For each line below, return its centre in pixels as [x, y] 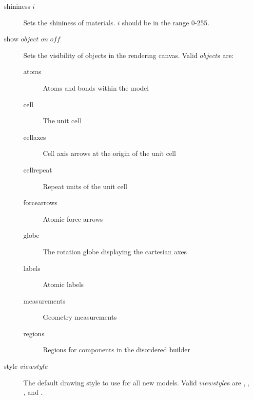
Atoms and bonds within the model [96, 87]
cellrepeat [38, 169]
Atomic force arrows [73, 219]
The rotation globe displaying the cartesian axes [115, 251]
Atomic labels [63, 284]
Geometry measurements [80, 317]
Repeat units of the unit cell [85, 186]
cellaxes [35, 137]
